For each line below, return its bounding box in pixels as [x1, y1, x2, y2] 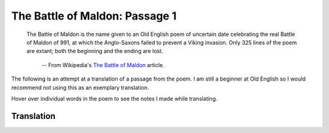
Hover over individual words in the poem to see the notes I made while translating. [11, 95, 218, 102]
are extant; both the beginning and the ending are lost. [26, 48, 164, 55]
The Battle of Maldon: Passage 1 [11, 9, 177, 23]
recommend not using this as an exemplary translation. [11, 84, 149, 91]
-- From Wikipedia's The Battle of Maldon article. [41, 61, 164, 68]
